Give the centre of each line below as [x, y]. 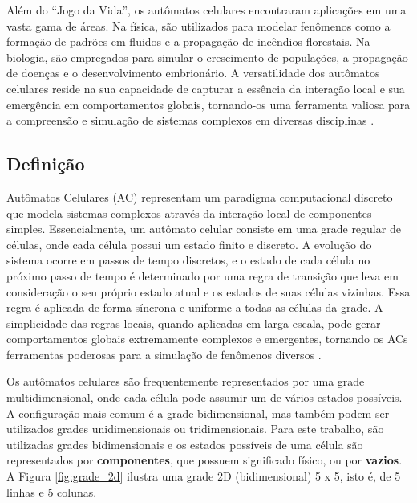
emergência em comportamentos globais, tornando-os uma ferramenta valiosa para [208, 104]
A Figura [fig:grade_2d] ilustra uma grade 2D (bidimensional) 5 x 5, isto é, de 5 [204, 476]
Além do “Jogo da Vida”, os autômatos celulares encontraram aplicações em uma [206, 10]
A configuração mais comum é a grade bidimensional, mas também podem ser [198, 413]
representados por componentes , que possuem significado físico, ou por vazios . [204, 460]
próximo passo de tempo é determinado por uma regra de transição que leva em [202, 275]
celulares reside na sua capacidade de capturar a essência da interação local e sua [206, 88]
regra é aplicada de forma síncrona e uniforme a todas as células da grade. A [195, 307]
